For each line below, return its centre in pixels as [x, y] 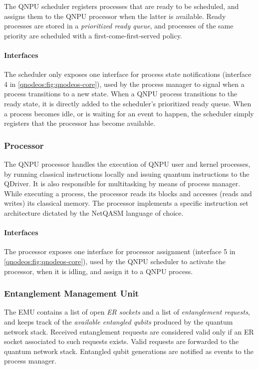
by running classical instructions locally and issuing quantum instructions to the [127, 174]
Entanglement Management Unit [72, 293]
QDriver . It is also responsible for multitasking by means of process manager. [122, 184]
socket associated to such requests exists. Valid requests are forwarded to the [122, 341]
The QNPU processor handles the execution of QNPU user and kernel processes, [127, 164]
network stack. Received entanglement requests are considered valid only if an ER [129, 331]
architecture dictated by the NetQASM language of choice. [94, 212]
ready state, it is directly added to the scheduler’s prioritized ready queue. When [128, 103]
